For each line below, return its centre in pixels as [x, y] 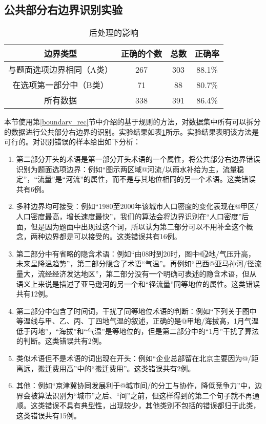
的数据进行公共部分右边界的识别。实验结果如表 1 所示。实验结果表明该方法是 [131, 131]
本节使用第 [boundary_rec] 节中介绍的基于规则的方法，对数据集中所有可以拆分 [132, 122]
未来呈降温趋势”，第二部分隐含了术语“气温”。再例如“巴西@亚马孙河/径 [135, 263]
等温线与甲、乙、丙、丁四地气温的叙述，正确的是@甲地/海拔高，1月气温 [137, 321]
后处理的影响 [114, 33]
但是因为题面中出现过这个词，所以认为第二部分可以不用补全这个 [138, 226]
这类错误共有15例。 [48, 416]
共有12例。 [34, 294]
